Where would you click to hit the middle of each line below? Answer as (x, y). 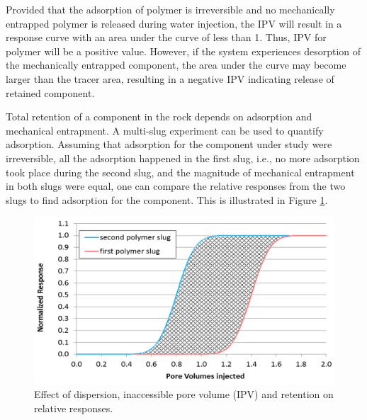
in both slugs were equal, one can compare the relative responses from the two (176, 186)
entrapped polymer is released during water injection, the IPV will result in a (174, 23)
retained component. (50, 92)
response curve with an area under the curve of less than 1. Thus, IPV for (166, 37)
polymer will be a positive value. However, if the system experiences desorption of (183, 51)
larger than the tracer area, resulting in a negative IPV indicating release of (170, 78)
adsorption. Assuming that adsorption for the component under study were (169, 144)
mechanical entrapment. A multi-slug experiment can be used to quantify (165, 130)
